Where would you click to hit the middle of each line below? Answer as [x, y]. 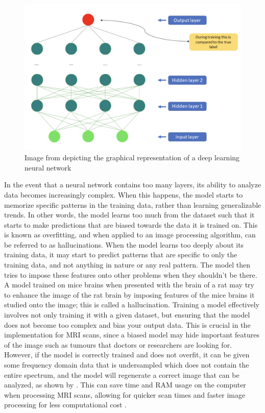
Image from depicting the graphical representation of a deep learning [132, 157]
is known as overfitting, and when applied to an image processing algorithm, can [130, 235]
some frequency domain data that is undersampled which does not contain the [127, 365]
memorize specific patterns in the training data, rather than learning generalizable [133, 204]
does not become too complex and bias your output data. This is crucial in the [127, 324]
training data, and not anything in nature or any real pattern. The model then [127, 265]
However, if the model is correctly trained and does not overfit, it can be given [127, 355]
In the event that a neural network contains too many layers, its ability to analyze [133, 185]
